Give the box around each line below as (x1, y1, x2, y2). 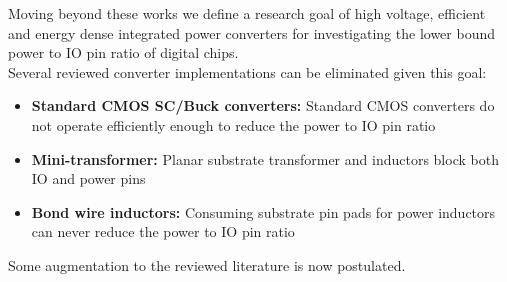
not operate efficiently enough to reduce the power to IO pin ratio (31, 114, 436, 135)
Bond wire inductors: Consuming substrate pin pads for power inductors (31, 201, 496, 222)
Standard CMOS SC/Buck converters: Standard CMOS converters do (31, 95, 495, 116)
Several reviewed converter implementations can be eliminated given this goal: (8, 61, 487, 82)
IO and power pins (31, 168, 146, 189)
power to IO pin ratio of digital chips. (8, 42, 239, 63)
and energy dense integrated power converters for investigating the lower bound (8, 22, 496, 43)
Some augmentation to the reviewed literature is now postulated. (8, 254, 406, 275)
